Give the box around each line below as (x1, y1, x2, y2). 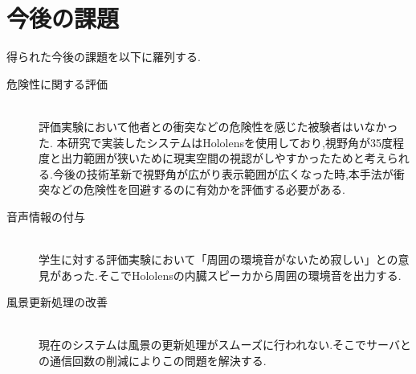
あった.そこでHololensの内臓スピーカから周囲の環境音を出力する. (60, 266, 402, 283)
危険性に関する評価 (6, 75, 108, 92)
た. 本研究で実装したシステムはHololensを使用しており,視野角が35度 (39, 134, 393, 150)
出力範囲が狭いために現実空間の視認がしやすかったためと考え (60, 150, 387, 166)
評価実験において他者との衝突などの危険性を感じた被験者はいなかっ (39, 117, 398, 134)
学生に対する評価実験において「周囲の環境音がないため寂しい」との (39, 251, 398, 268)
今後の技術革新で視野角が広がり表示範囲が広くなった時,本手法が (52, 165, 394, 182)
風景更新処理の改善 (6, 294, 108, 310)
